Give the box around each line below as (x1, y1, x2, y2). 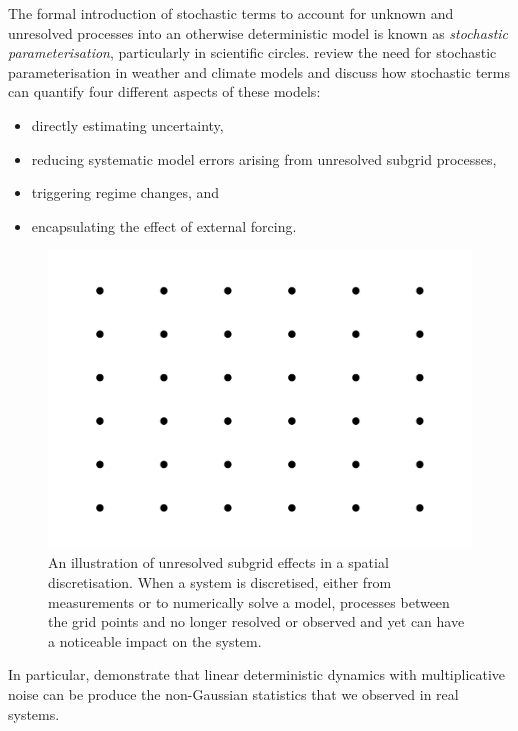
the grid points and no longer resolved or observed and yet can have (48, 611, 465, 632)
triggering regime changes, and (31, 182, 220, 203)
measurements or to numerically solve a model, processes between (48, 591, 450, 612)
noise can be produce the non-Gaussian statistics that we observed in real (8, 684, 459, 705)
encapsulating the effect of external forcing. (31, 215, 297, 236)
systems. (8, 703, 60, 724)
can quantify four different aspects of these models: (8, 81, 321, 102)
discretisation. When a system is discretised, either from (48, 572, 392, 593)
